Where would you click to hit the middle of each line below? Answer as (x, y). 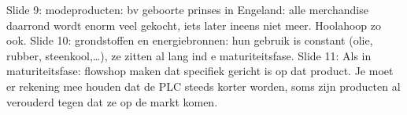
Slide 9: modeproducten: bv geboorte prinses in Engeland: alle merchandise (187, 9)
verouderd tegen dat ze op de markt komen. (112, 101)
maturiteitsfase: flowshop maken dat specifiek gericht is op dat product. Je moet (200, 71)
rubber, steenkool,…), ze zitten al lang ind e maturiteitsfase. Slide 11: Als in (189, 55)
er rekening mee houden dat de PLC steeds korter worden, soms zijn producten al (203, 86)
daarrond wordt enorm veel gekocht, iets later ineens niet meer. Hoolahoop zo (194, 25)
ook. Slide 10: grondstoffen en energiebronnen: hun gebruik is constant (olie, (190, 40)
